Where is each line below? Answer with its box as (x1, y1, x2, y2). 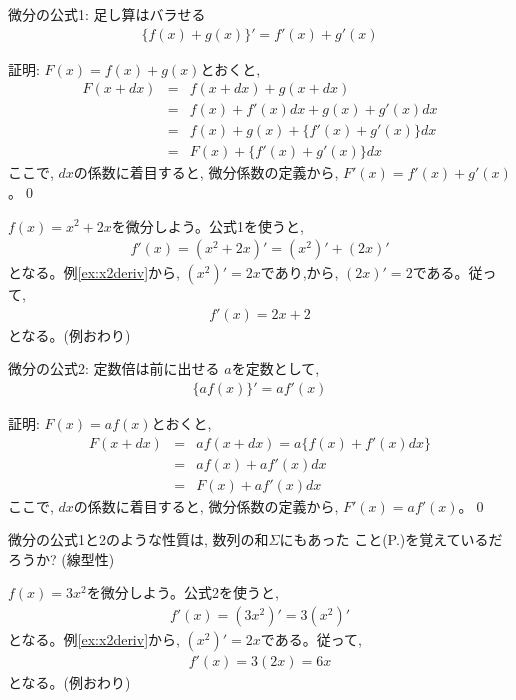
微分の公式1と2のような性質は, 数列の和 (8, 529, 269, 550)
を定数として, (231, 358, 320, 379)
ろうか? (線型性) (8, 548, 115, 569)
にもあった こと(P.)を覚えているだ (279, 529, 503, 550)
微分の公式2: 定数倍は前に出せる (8, 358, 220, 379)
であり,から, (260, 262, 339, 283)
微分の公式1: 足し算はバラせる (8, 4, 206, 24)
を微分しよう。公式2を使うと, (86, 582, 279, 603)
